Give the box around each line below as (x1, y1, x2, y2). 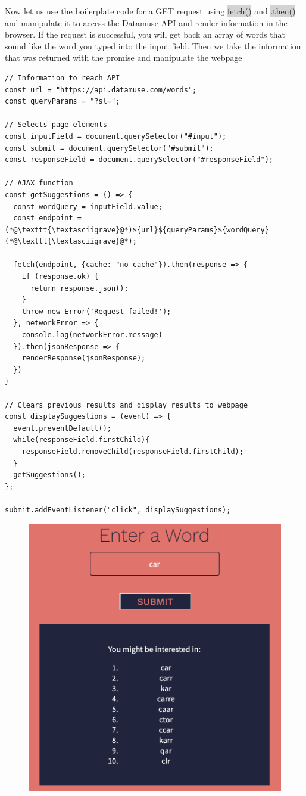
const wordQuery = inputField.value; (13, 202, 163, 211)
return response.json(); (30, 284, 129, 293)
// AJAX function (5, 179, 73, 188)
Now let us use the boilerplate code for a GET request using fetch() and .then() (5, 5, 296, 17)
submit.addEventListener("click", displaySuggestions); (5, 505, 231, 514)
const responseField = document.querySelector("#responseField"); (5, 156, 274, 164)
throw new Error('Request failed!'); (21, 307, 171, 316)
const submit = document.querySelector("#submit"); (5, 144, 214, 153)
